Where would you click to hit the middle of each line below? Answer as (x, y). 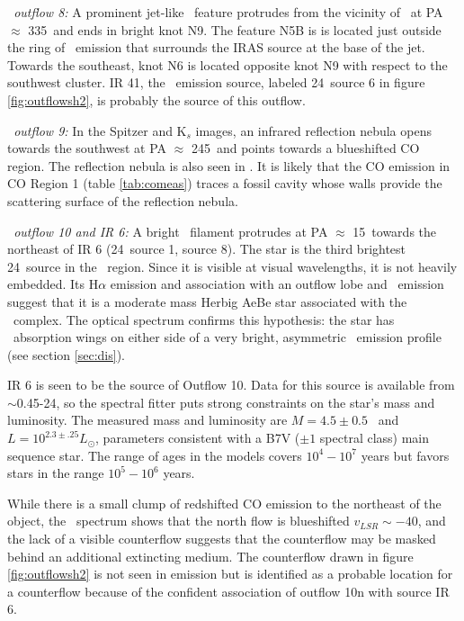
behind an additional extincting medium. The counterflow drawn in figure (210, 556)
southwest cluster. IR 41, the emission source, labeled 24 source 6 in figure (216, 82)
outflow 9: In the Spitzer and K (100, 130)
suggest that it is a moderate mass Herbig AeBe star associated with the (207, 301)
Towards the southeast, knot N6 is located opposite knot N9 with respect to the (228, 64)
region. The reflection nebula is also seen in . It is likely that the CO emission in (229, 165)
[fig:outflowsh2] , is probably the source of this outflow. (156, 99)
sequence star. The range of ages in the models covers (155, 455)
